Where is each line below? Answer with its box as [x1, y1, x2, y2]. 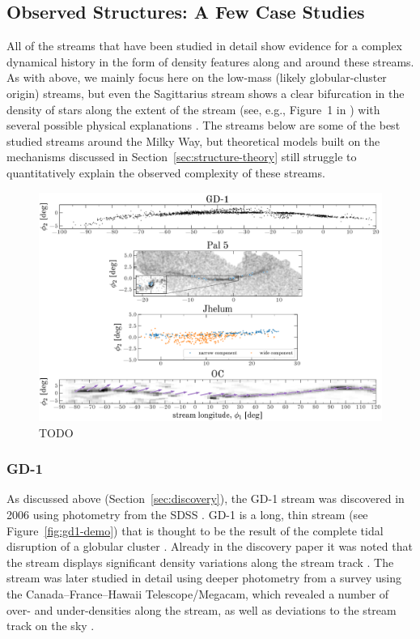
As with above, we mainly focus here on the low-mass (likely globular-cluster [6, 69, 387, 86]
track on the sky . [6, 617, 95, 634]
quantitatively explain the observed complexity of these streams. [6, 164, 325, 181]
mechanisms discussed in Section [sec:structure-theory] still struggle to [6, 148, 357, 165]
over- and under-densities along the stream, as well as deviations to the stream [6, 601, 397, 618]
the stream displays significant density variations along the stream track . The [6, 553, 394, 570]
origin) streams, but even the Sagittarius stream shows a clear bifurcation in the [6, 84, 405, 101]
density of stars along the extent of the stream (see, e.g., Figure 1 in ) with [6, 100, 380, 117]
